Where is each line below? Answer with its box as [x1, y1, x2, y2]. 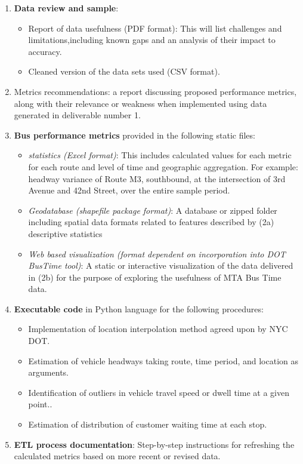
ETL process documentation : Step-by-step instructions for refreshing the [14, 438, 295, 450]
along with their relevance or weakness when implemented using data [14, 97, 267, 109]
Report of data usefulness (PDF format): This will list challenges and [28, 21, 282, 34]
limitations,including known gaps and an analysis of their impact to [28, 33, 276, 46]
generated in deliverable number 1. [14, 109, 141, 121]
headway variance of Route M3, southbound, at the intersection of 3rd [28, 172, 286, 185]
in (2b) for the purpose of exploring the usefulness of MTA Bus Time [28, 271, 282, 283]
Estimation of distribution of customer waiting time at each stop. [28, 418, 267, 431]
